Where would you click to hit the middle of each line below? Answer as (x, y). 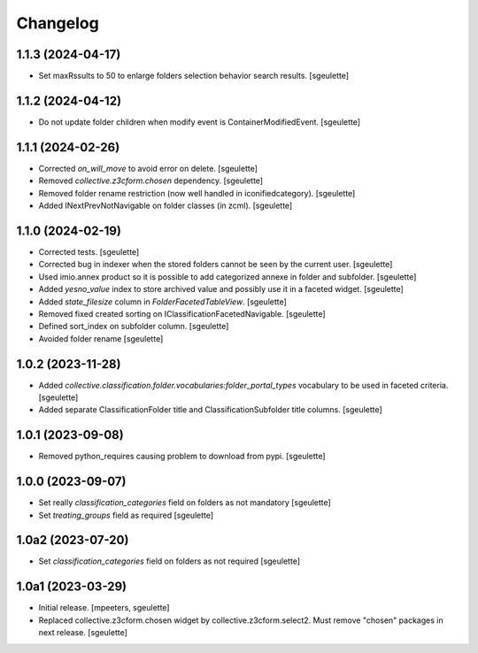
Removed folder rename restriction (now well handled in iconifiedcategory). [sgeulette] (197, 193)
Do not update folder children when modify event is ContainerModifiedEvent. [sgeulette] (200, 122)
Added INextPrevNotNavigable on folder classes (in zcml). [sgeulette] (166, 206)
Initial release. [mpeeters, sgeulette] (104, 608)
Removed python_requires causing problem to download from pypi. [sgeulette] (182, 457)
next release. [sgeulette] (83, 633)
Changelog (58, 23)
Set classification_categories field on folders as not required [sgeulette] (170, 561)
